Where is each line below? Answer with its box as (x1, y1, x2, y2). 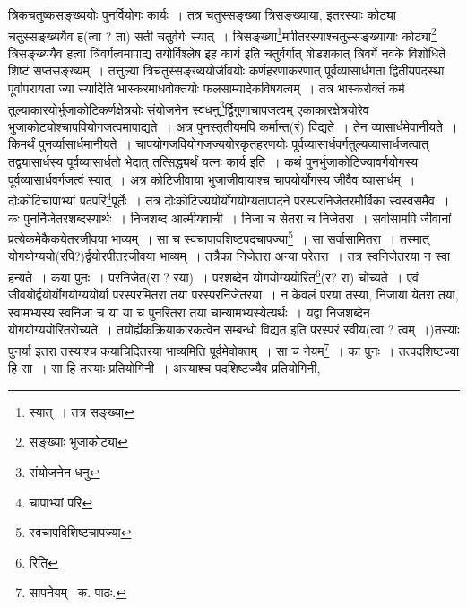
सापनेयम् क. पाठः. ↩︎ (29, 583, 126, 602)
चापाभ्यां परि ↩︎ (29, 492, 93, 511)
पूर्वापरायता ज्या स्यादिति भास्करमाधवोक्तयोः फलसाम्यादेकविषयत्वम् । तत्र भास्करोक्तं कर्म (8, 79, 405, 98)
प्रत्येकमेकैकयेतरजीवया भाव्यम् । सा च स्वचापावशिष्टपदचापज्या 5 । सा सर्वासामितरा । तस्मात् (8, 227, 429, 247)
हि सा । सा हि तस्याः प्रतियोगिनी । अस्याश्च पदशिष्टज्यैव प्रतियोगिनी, (8, 359, 321, 377)
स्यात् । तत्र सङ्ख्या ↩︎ (29, 402, 134, 421)
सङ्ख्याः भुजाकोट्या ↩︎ (29, 432, 128, 451)
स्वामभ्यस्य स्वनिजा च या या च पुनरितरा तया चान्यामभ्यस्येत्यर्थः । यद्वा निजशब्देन (8, 302, 370, 321)
